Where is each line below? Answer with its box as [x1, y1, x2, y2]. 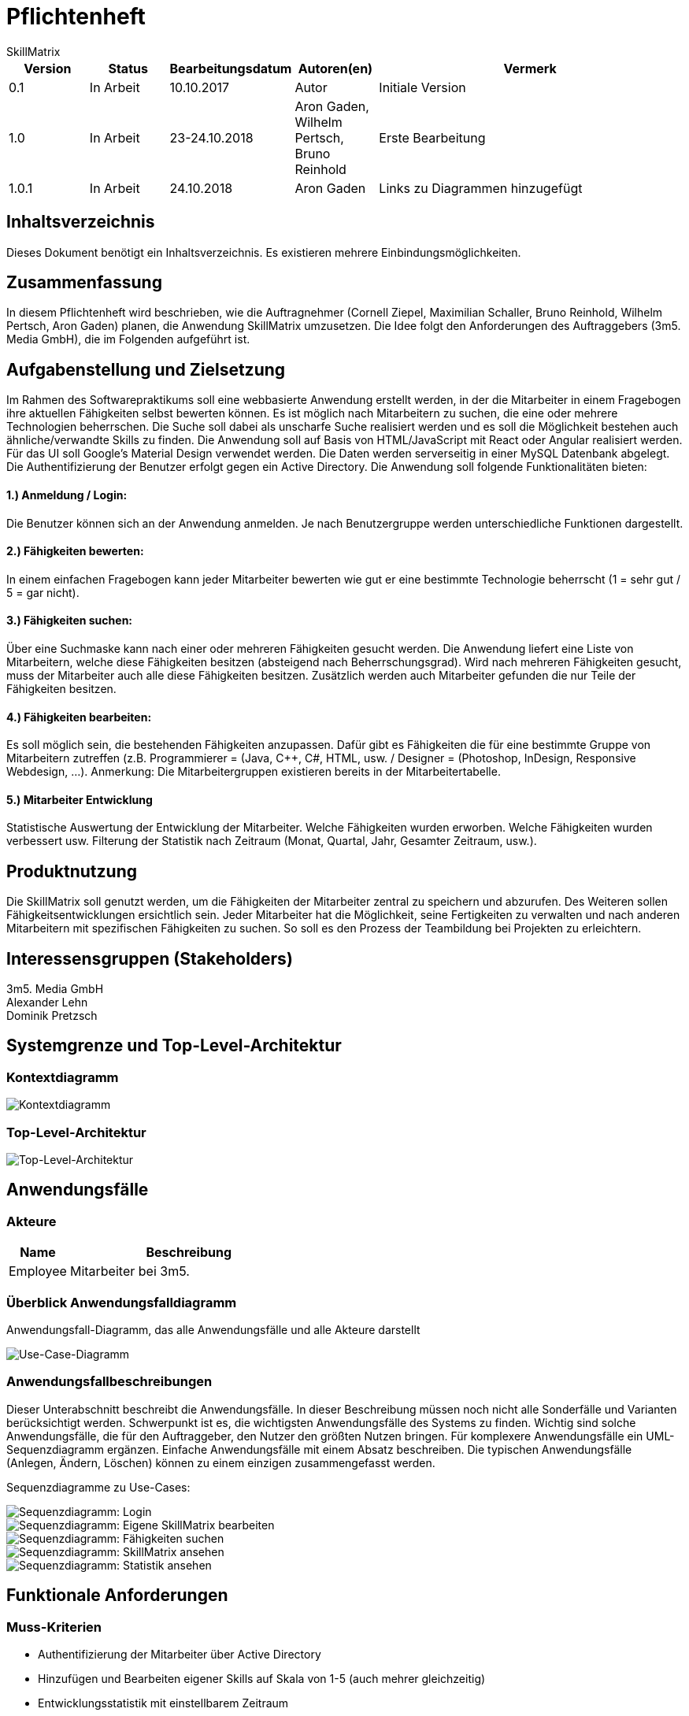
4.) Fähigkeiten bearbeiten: [6, 710, 152, 724]
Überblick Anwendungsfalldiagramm [6, 1294, 237, 1310]
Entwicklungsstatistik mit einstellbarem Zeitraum [38, 1696, 289, 1710]
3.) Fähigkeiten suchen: [6, 613, 133, 628]
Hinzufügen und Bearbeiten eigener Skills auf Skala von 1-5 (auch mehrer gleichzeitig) [38, 1671, 486, 1685]
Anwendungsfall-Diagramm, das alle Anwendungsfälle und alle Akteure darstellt [6, 1323, 420, 1336]
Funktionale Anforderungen [6, 1585, 228, 1606]
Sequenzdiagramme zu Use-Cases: [6, 1480, 191, 1494]
